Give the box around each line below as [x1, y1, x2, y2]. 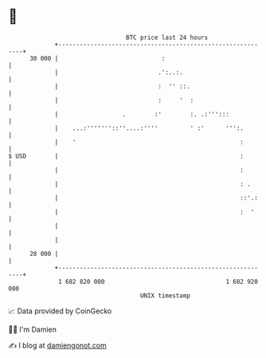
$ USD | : [8, 151, 244, 160]
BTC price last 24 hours [126, 33, 209, 41]
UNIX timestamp [139, 291, 191, 300]
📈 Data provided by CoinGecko [8, 306, 112, 316]
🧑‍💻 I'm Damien [8, 325, 57, 334]
